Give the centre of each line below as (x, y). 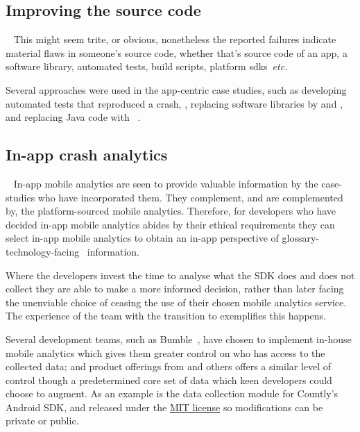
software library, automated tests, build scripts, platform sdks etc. (147, 66)
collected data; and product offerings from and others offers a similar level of (169, 366)
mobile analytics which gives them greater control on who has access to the (165, 352)
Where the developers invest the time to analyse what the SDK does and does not (180, 275)
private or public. (42, 421)
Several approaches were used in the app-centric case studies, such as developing (176, 89)
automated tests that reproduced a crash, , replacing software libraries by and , (174, 103)
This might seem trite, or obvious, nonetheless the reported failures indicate (175, 39)
